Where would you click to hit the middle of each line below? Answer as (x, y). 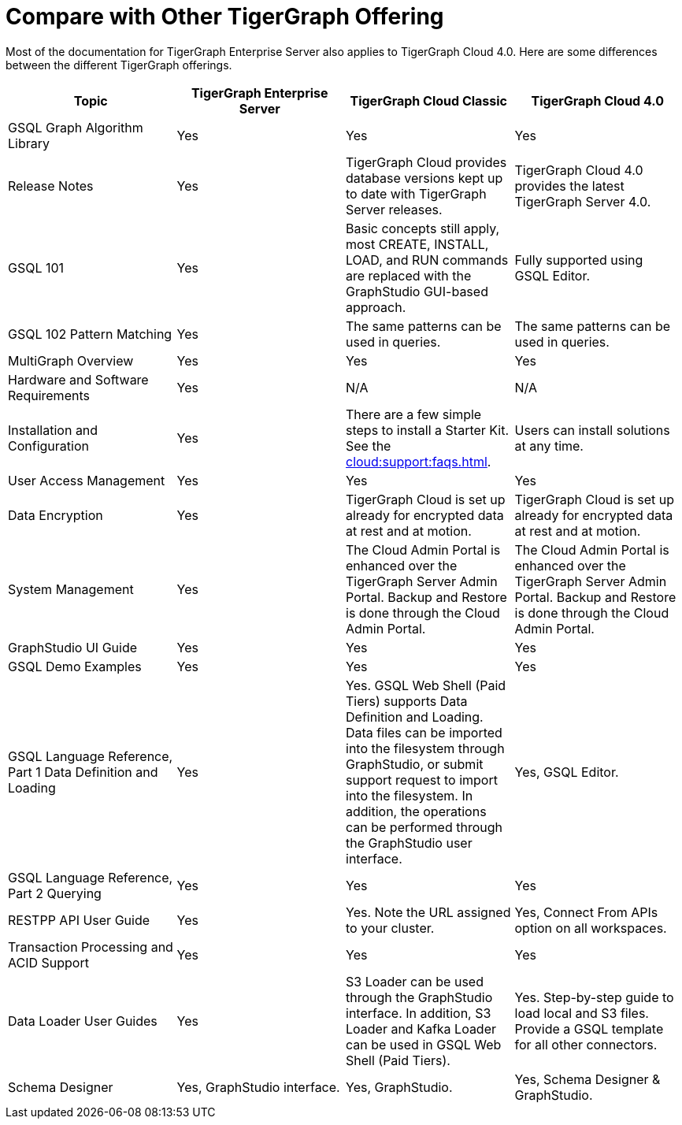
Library (29, 143)
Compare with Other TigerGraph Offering (225, 17)
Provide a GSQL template (589, 1028)
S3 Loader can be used (415, 981)
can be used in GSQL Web (424, 1044)
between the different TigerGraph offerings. (119, 65)
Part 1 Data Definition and (83, 772)
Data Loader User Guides (83, 1021)
